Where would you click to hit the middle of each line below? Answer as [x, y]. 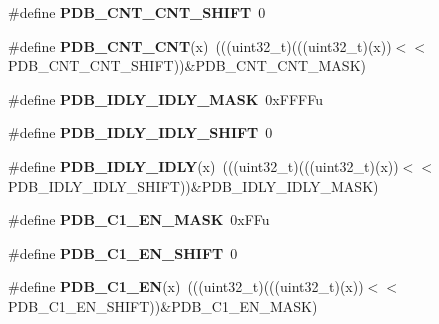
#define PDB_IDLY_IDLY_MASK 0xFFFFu [165, 98]
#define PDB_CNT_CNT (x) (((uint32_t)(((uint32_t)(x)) [200, 45]
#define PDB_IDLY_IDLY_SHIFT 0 [140, 132]
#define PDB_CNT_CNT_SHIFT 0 [137, 12]
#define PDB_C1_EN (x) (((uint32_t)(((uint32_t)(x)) [186, 286]
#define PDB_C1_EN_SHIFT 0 [123, 252]
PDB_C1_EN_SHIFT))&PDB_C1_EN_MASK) [163, 305]
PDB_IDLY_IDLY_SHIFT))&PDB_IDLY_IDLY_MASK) [193, 185]
